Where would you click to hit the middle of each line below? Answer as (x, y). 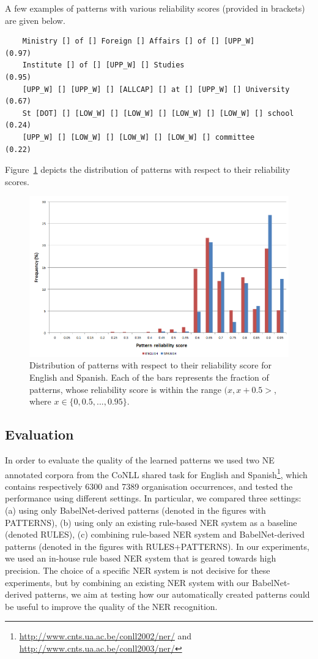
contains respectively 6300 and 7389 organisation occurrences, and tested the (149, 486)
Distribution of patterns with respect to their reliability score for (150, 365)
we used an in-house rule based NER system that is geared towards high (141, 558)
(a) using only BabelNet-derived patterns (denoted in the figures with (135, 510)
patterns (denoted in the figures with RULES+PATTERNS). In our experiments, (157, 546)
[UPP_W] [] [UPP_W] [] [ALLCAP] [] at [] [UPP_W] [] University (156, 89)
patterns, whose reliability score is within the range (125, 389)
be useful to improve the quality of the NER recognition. (111, 606)
